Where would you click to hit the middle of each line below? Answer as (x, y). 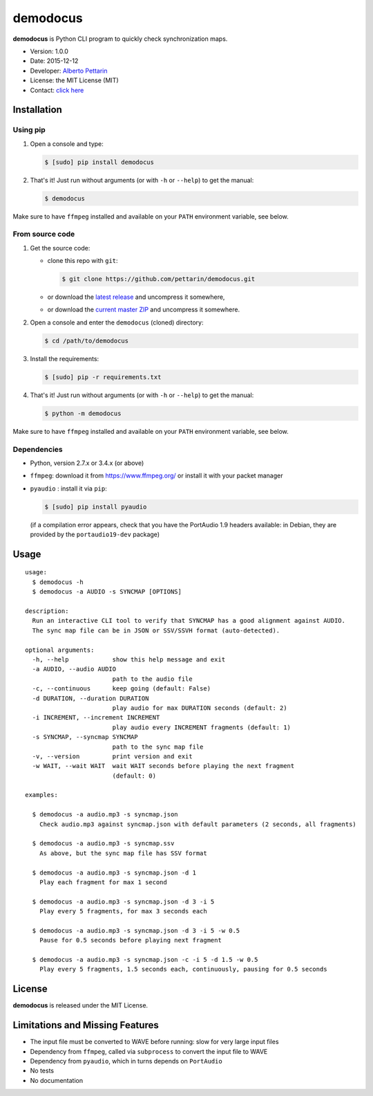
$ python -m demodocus (83, 413)
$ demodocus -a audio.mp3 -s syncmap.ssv (103, 843)
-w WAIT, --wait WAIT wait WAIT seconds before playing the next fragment (163, 766)
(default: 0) (134, 776)
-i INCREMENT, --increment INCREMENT (96, 718)
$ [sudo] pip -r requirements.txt (103, 377)
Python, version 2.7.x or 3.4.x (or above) (87, 463)
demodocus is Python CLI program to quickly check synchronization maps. (120, 39)
